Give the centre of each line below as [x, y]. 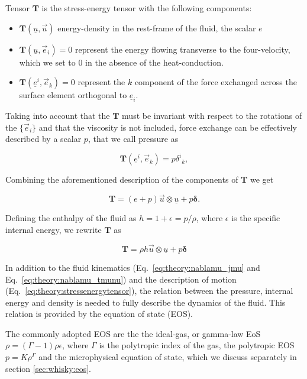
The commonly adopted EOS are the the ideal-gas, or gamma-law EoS [133, 333]
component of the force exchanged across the [216, 82]
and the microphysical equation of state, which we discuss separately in [168, 357]
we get [262, 179]
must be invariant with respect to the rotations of [212, 116]
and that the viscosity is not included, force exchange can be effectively [168, 127]
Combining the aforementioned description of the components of [122, 179]
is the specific [256, 218]
